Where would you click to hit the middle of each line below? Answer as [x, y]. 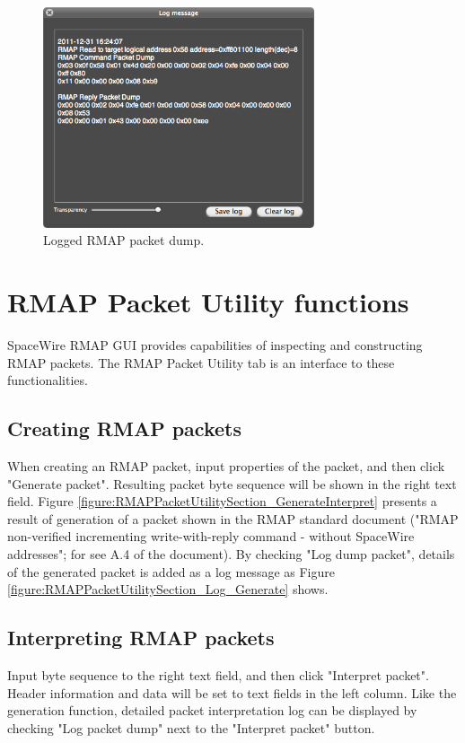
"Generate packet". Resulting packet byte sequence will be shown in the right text [232, 483]
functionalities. [48, 380]
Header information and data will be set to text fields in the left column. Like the [232, 692]
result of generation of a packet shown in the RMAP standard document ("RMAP [233, 518]
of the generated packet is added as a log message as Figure [171, 571]
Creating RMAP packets [124, 428]
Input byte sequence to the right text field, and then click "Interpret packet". [218, 674]
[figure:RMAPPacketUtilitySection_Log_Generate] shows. [168, 589]
